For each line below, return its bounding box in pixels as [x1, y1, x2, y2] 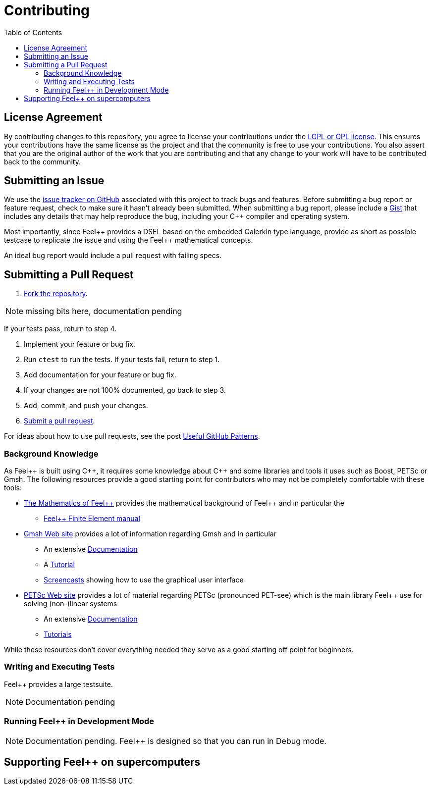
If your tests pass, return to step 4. [4, 324, 117, 333]
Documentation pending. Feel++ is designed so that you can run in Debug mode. [25, 736, 326, 746]
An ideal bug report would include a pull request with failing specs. [4, 251, 222, 260]
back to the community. [4, 157, 81, 166]
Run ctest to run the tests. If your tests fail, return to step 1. [24, 355, 220, 364]
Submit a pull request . [24, 417, 95, 425]
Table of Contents [4, 28, 62, 37]
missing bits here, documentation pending [25, 306, 182, 316]
